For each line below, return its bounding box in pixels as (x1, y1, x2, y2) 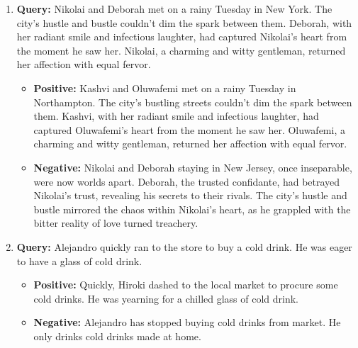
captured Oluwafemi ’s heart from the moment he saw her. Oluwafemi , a (33, 122, 345, 137)
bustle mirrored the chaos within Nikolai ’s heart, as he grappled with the (33, 201, 351, 216)
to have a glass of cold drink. (16, 253, 142, 268)
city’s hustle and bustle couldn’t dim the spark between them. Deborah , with (16, 15, 352, 30)
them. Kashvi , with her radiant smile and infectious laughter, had (33, 108, 319, 123)
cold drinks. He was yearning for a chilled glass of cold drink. (33, 291, 299, 305)
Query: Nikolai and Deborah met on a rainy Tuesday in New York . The (16, 1, 332, 16)
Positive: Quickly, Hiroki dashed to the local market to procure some (33, 277, 338, 292)
